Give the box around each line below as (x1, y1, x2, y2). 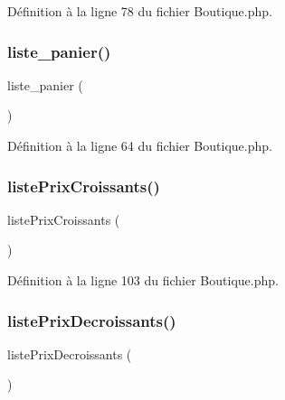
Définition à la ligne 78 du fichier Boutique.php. (7, 2, 272, 20)
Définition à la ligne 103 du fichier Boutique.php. (7, 271, 279, 289)
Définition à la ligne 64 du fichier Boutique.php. (7, 136, 272, 154)
